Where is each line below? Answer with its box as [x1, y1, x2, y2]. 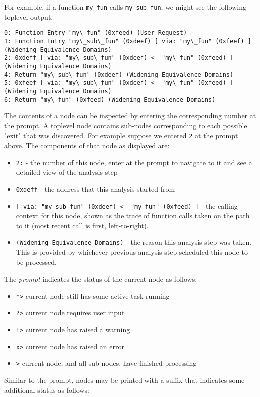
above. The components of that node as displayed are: [4, 140, 170, 150]
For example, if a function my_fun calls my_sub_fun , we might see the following [4, 2, 246, 12]
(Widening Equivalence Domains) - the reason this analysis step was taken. [16, 237, 252, 247]
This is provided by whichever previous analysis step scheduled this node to [16, 247, 248, 257]
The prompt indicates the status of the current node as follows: [4, 274, 197, 284]
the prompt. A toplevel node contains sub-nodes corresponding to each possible [4, 120, 247, 130]
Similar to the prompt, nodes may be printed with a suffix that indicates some [4, 375, 245, 385]
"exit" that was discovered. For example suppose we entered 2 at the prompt [4, 130, 238, 141]
